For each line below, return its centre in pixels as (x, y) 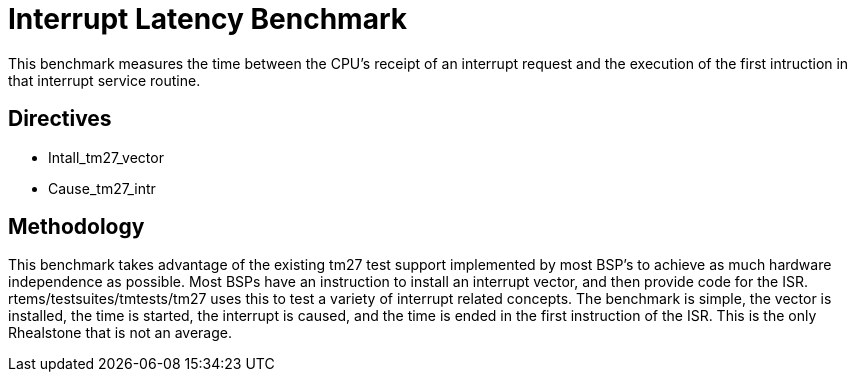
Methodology (76, 227)
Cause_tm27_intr (102, 188)
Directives (60, 119)
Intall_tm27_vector (106, 157)
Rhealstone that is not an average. (120, 333)
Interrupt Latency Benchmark (207, 19)
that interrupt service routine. (104, 80)
